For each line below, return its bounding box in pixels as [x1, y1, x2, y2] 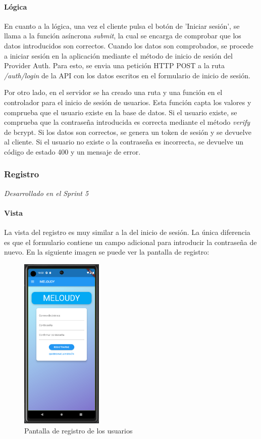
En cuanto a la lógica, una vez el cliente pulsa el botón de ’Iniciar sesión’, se [4, 20, 240, 31]
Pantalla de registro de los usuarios [24, 425, 133, 435]
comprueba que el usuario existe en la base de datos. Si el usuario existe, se [4, 107, 237, 117]
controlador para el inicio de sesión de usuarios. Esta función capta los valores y [4, 96, 251, 107]
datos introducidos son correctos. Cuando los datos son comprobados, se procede [4, 40, 253, 51]
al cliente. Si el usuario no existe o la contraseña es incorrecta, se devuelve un [4, 136, 244, 147]
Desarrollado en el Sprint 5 [4, 187, 89, 198]
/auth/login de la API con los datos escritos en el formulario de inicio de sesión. [4, 70, 250, 80]
